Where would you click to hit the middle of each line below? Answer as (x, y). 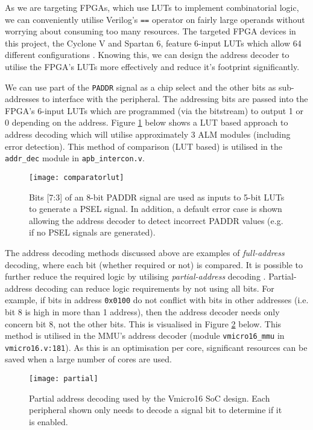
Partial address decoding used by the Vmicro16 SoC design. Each (150, 398)
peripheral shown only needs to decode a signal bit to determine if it (156, 410)
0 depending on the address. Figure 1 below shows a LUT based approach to (147, 122)
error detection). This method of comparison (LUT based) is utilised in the (144, 146)
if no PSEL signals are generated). (92, 232)
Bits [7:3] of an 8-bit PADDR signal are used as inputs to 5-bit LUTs (157, 197)
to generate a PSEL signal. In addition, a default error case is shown (156, 209)
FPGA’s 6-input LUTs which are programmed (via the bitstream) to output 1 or (154, 110)
